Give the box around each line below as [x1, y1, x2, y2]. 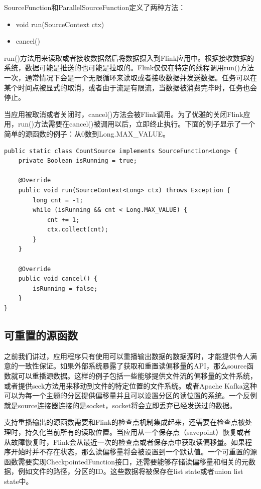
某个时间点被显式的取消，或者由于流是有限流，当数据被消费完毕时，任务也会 [4, 82, 257, 92]
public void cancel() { [18, 275, 98, 283]
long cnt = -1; [33, 196, 83, 204]
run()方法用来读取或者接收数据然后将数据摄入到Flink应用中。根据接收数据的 [4, 52, 254, 63]
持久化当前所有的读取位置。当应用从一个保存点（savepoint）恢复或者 [25, 426, 251, 437]
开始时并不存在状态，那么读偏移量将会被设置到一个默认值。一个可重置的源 [11, 446, 257, 457]
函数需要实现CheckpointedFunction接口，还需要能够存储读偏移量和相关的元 [4, 456, 249, 466]
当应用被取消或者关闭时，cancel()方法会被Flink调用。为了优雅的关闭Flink [4, 108, 243, 119]
